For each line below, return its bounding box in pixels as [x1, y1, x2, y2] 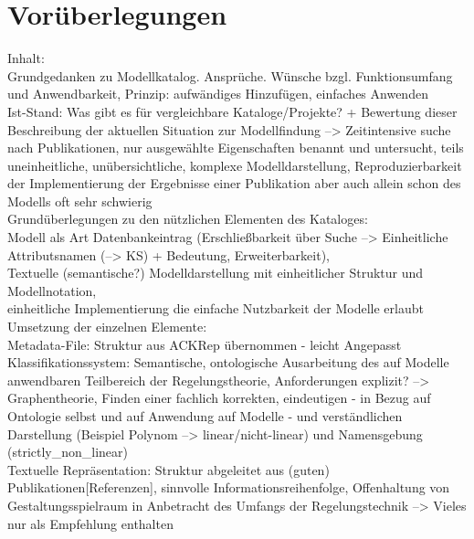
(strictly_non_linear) [7, 442, 129, 461]
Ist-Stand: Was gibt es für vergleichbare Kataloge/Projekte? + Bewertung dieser [7, 101, 458, 121]
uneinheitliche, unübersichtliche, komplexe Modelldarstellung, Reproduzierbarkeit [7, 155, 462, 174]
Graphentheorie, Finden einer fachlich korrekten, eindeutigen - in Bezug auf [7, 388, 431, 407]
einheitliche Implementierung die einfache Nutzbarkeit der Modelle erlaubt [7, 299, 424, 318]
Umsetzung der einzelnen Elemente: [7, 317, 207, 336]
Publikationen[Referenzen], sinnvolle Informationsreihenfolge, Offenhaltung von [7, 478, 450, 497]
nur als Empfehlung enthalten [7, 513, 174, 533]
